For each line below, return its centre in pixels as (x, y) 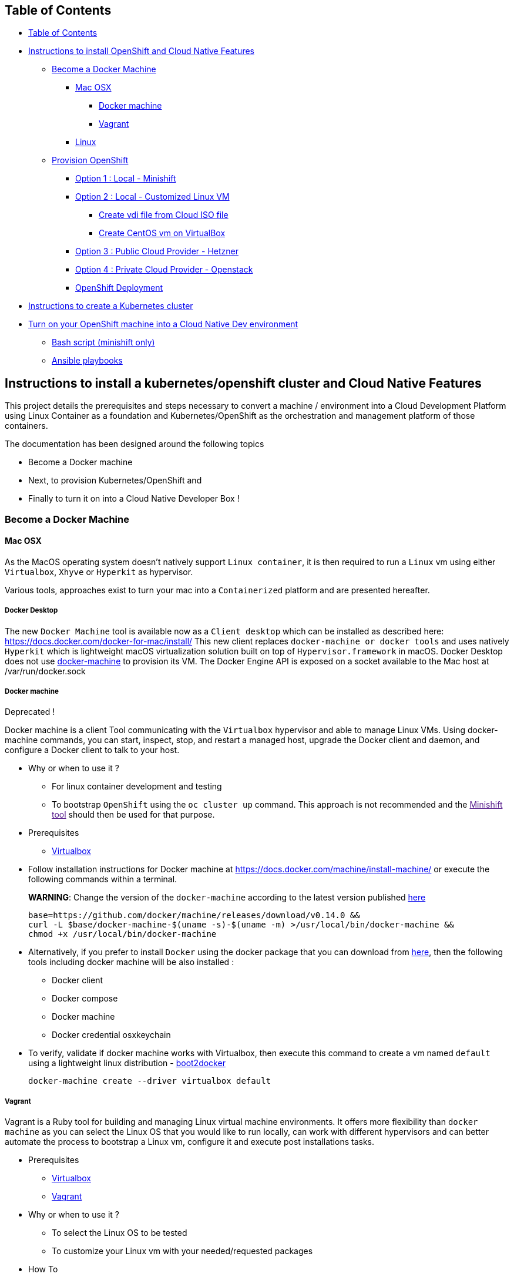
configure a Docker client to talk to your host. (92, 750)
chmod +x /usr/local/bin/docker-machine (122, 934)
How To (43, 1269)
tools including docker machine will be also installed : (131, 962)
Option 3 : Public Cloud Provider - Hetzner (157, 251)
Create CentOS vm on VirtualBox (162, 233)
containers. (26, 426)
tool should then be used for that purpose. (133, 815)
